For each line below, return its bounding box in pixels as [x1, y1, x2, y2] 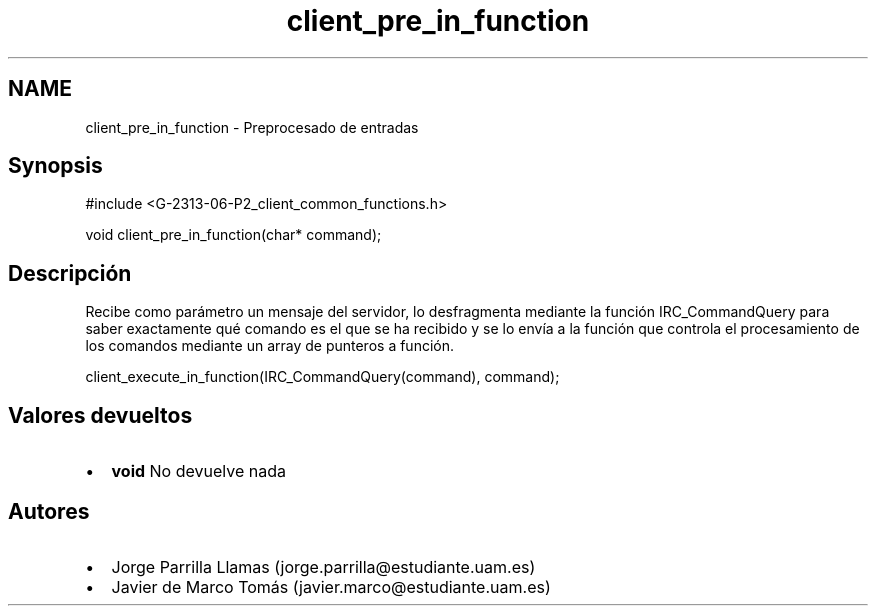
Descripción [8, 260, 132, 286]
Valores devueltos [8, 402, 193, 428]
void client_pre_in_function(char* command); [85, 226, 382, 244]
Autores [8, 498, 90, 524]
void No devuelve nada [111, 461, 286, 482]
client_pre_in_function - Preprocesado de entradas [85, 118, 419, 136]
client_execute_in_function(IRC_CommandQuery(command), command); [85, 368, 560, 386]
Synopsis [8, 153, 103, 179]
